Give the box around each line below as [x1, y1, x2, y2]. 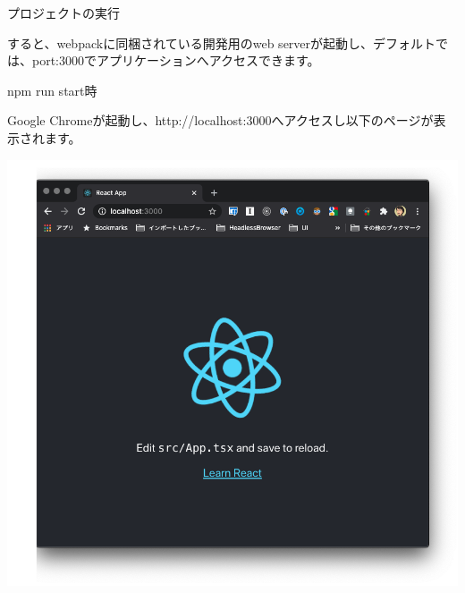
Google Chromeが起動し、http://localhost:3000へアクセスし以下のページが [7, 111, 434, 130]
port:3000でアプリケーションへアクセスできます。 [31, 51, 320, 70]
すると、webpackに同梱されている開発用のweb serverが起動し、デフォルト [7, 33, 436, 52]
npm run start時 [7, 80, 97, 99]
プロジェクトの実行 [7, 4, 120, 21]
